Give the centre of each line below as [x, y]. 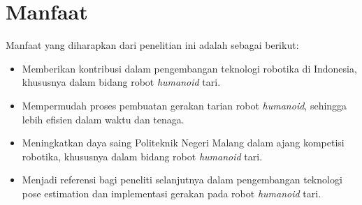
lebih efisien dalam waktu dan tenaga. [103, 119]
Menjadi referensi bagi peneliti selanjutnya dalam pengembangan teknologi [182, 180]
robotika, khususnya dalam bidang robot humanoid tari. [142, 156]
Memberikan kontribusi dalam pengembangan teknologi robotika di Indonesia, [189, 68]
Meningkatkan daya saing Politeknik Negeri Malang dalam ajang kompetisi [183, 143]
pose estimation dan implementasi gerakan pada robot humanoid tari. [172, 193]
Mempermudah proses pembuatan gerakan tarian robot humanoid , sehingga [184, 105]
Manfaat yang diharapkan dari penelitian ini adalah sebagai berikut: [152, 45]
